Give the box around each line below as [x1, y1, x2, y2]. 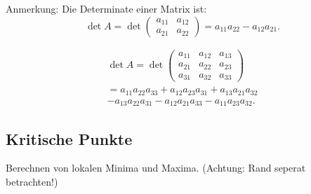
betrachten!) [6, 174, 58, 188]
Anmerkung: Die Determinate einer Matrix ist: [6, 1, 207, 15]
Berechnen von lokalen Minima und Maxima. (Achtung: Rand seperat [6, 160, 306, 175]
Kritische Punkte [6, 127, 133, 149]
